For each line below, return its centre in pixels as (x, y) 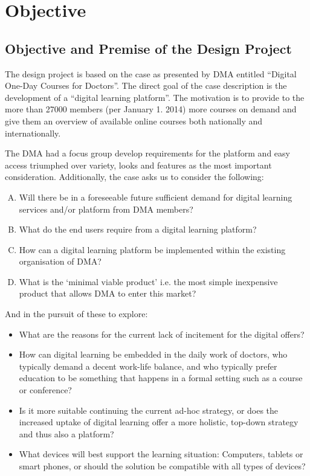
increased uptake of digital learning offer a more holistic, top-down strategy (159, 422)
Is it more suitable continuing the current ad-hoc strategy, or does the (149, 410)
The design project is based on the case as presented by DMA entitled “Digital (151, 73)
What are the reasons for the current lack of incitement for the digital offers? (162, 334)
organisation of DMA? (60, 261)
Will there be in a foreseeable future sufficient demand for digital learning (156, 197)
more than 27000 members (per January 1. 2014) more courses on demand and (151, 109)
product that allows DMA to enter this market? (108, 293)
